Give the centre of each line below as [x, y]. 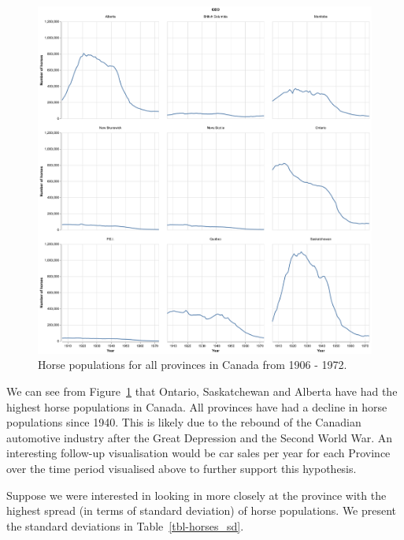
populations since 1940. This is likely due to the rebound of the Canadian [184, 422]
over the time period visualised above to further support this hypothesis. [182, 468]
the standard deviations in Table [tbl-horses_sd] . [125, 525]
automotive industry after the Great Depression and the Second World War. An [200, 437]
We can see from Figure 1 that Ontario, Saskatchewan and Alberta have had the [202, 391]
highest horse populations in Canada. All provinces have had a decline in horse [197, 406]
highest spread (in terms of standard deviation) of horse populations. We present [202, 510]
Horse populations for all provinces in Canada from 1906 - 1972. [193, 365]
